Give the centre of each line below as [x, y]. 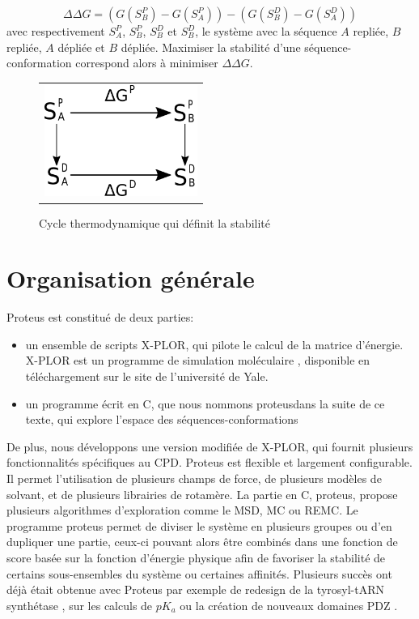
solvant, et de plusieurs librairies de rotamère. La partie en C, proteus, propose [202, 494]
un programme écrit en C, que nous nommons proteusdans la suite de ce [205, 403]
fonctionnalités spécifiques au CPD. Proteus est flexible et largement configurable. [209, 462]
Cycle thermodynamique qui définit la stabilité [154, 222]
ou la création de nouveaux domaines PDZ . [289, 605]
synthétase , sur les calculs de [80, 605]
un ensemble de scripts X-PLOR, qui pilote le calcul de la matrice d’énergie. [214, 344]
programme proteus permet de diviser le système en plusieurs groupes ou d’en [199, 525]
